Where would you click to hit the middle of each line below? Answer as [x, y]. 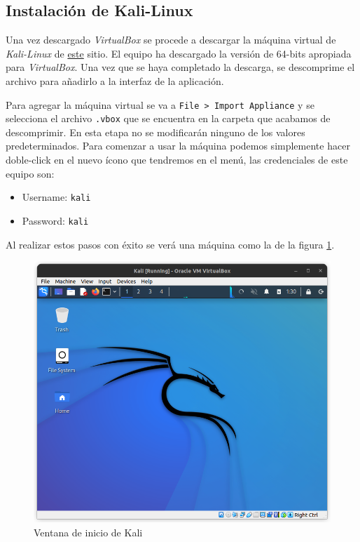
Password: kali [55, 220]
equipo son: [30, 173]
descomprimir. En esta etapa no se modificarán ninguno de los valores [155, 132]
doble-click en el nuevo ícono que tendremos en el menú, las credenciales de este [177, 160]
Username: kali [56, 197]
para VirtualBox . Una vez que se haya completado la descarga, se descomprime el [180, 67]
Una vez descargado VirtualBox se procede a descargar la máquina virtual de [171, 40]
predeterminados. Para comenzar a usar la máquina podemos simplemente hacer [178, 146]
